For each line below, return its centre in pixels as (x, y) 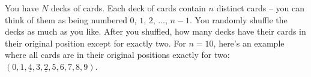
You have (22, 8)
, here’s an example (249, 43)
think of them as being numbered (66, 19)
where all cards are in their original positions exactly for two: (117, 55)
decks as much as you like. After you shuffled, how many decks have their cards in (155, 31)
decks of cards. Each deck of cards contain (128, 8)
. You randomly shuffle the (239, 19)
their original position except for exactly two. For (95, 43)
